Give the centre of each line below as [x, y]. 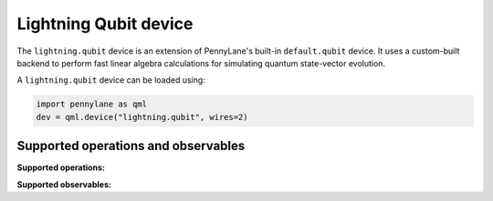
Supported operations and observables [131, 146]
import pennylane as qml [92, 104]
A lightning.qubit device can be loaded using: [111, 80]
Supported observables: [64, 184]
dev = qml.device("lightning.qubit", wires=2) [142, 117]
